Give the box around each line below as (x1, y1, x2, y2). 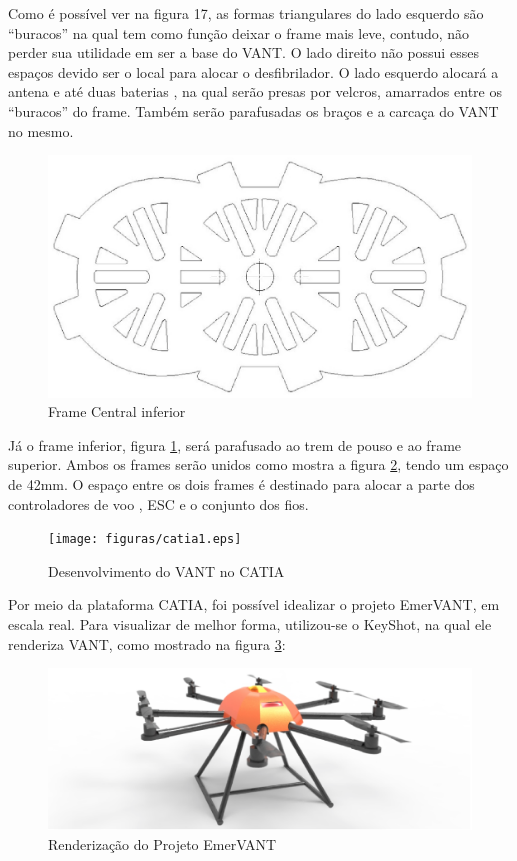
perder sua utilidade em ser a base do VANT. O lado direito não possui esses (8, 42, 479, 63)
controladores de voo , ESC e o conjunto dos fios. (8, 493, 309, 514)
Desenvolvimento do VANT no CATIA (48, 560, 285, 581)
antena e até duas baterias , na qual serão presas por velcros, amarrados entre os (8, 81, 502, 102)
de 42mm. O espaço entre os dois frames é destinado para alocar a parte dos (8, 473, 475, 494)
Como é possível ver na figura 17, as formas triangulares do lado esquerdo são (8, 3, 484, 23)
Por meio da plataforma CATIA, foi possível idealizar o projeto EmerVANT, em (8, 594, 500, 615)
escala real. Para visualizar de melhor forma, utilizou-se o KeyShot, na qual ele (8, 614, 492, 635)
